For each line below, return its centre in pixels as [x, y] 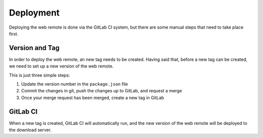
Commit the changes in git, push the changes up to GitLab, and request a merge [102, 91]
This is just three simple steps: [39, 75]
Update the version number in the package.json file [75, 84]
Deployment [34, 13]
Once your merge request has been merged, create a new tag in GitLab [93, 98]
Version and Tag [34, 48]
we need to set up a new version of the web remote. [61, 66]
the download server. [30, 130]
